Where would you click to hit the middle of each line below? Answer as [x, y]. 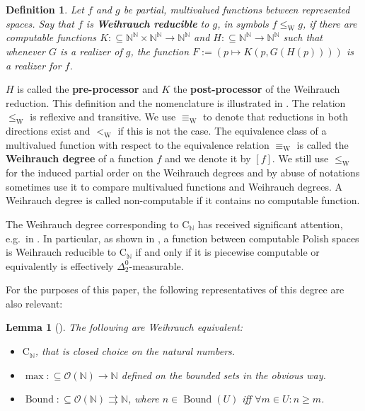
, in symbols [243, 23]
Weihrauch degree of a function [80, 158]
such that [303, 37]
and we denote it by [208, 158]
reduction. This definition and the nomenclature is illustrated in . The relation [176, 102]
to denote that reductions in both [276, 117]
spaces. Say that [40, 23]
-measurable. [156, 265]
